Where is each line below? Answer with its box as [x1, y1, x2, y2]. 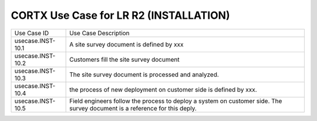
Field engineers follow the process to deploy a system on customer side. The [69, 97, 282, 105]
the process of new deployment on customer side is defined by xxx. [69, 85, 258, 93]
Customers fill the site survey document [69, 55, 180, 63]
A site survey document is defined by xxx [69, 40, 184, 48]
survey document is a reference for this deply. [69, 104, 197, 112]
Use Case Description [69, 29, 130, 37]
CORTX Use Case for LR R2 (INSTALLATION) [11, 9, 230, 22]
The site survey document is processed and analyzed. [69, 70, 220, 79]
